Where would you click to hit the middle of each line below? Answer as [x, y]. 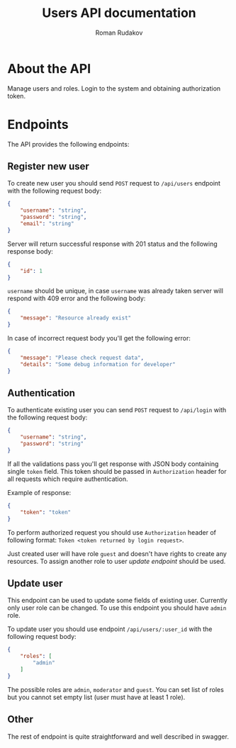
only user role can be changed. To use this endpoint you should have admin [117, 608]
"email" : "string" [47, 224]
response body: [30, 251]
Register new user [49, 167]
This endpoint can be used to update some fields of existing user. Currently [118, 601]
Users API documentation [119, 13]
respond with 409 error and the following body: [77, 298]
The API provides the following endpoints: [68, 144]
